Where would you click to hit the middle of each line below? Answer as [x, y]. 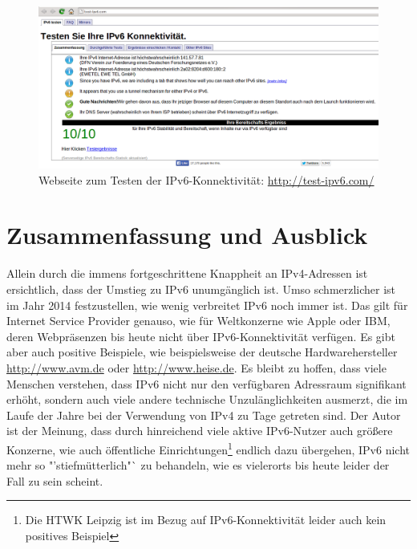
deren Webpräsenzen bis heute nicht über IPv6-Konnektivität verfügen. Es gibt [201, 336]
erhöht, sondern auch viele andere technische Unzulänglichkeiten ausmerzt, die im [207, 399]
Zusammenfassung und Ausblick [187, 235]
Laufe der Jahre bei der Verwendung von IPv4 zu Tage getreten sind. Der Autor [204, 415]
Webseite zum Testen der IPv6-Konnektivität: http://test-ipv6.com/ [206, 179]
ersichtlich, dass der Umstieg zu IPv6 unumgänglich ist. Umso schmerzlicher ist [201, 289]
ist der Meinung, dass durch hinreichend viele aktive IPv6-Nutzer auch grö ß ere [200, 431]
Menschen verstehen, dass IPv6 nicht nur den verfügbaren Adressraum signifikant [206, 383]
